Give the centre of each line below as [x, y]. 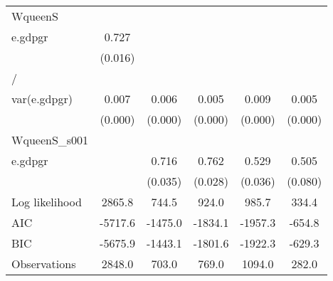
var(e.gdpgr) [42, 99]
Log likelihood [47, 202]
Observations [44, 264]
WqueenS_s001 [50, 140]
